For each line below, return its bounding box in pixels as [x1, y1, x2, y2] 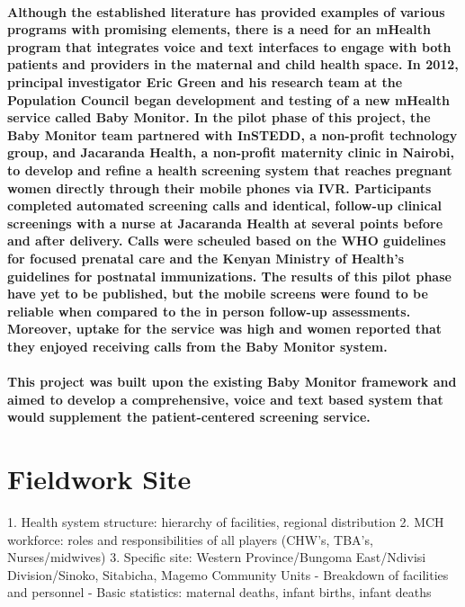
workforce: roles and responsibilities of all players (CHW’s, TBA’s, [7, 530, 373, 549]
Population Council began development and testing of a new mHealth [7, 90, 450, 109]
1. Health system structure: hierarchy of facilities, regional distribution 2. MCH [7, 512, 444, 531]
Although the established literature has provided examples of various [7, 2, 445, 21]
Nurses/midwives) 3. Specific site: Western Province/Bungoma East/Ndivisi [7, 548, 426, 567]
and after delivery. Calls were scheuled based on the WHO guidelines [7, 231, 446, 250]
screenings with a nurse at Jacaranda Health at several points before [7, 213, 443, 232]
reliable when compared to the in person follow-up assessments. [7, 301, 411, 320]
